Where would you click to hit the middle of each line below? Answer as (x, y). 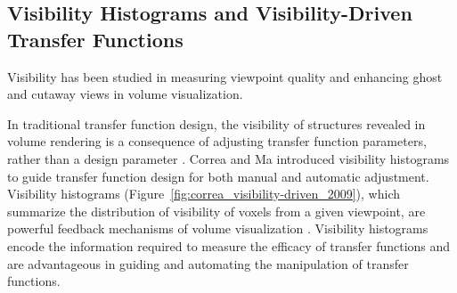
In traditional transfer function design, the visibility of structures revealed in (216, 123)
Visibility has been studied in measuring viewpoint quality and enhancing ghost (225, 76)
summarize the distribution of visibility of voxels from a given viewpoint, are (216, 211)
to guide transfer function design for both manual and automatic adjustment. (218, 176)
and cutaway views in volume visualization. (125, 94)
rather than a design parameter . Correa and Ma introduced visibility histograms (228, 158)
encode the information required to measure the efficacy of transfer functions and (229, 245)
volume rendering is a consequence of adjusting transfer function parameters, (217, 141)
